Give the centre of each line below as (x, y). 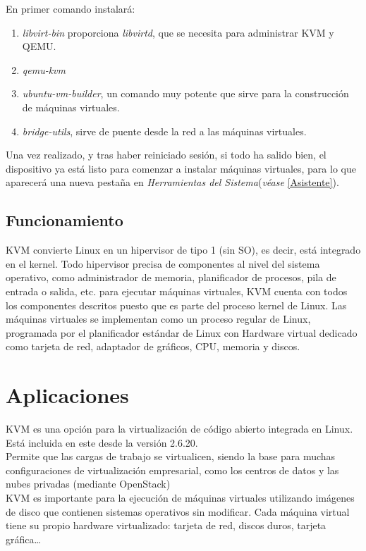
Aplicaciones (67, 395)
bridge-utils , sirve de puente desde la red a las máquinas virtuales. (164, 131)
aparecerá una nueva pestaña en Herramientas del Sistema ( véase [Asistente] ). (172, 182)
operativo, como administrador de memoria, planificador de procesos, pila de (171, 277)
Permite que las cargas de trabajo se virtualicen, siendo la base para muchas (171, 456)
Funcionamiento (65, 220)
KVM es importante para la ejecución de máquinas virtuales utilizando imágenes (180, 497)
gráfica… (23, 539)
